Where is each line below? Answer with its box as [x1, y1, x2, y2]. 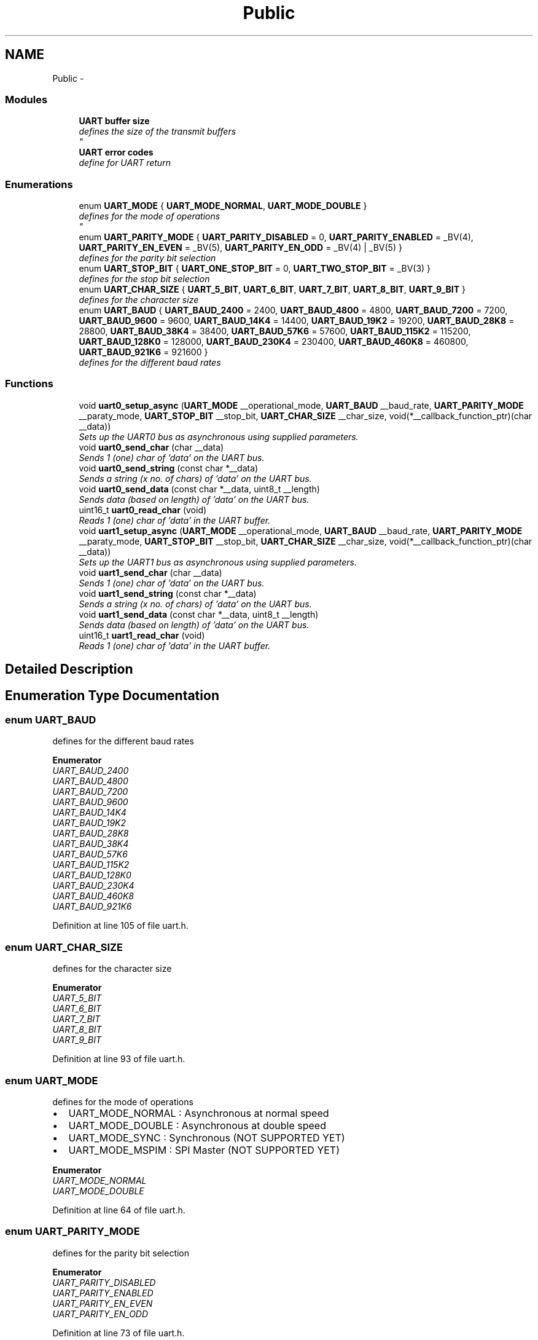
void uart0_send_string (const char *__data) [79, 462, 259, 473]
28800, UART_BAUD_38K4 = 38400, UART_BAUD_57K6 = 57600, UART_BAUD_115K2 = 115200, [79, 326, 471, 337]
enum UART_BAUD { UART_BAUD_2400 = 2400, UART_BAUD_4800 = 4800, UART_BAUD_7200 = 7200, [79, 305, 508, 316]
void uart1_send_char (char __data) [79, 567, 222, 578]
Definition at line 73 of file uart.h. [52, 1327, 185, 1338]
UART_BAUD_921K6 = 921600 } [79, 347, 208, 358]
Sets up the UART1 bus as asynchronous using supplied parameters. [79, 556, 357, 567]
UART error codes [79, 147, 154, 158]
